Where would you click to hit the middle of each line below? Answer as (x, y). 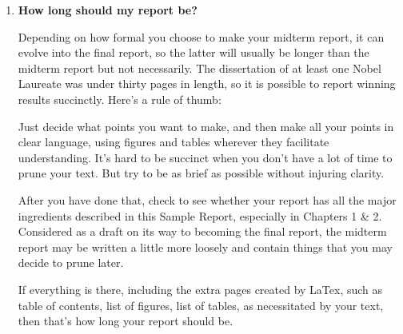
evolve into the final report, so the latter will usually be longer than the (194, 52)
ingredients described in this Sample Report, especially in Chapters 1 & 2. (200, 215)
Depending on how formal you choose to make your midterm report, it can (201, 36)
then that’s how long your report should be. (126, 321)
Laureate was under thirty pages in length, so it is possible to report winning (207, 83)
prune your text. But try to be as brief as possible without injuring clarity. (201, 173)
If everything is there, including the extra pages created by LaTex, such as (200, 289)
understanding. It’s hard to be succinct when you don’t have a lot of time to (205, 157)
